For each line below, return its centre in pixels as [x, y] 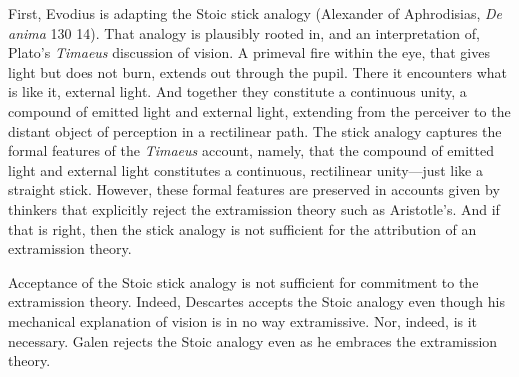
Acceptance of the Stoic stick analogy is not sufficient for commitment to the [243, 281]
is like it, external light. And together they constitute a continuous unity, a [237, 91]
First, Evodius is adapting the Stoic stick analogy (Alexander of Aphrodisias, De [255, 13]
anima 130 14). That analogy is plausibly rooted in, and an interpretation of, [244, 32]
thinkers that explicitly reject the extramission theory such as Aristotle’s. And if [254, 208]
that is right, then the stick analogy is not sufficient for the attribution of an [242, 228]
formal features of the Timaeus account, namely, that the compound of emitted [251, 150]
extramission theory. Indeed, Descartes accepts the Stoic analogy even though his [256, 301]
